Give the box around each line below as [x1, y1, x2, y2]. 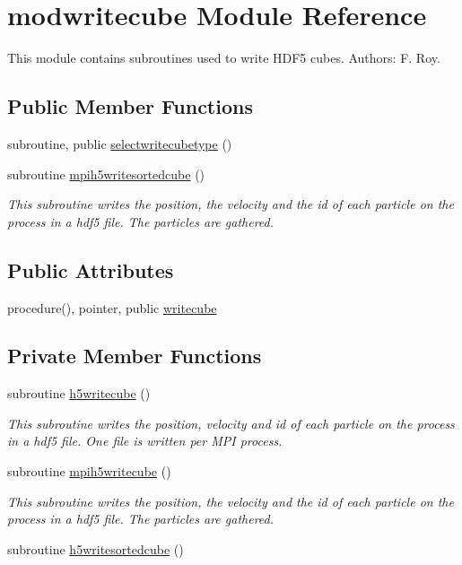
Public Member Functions [7, 92, 253, 120]
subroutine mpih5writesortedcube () [7, 164, 205, 183]
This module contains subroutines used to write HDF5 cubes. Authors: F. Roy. [7, 48, 440, 67]
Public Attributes [7, 256, 174, 283]
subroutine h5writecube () [7, 384, 151, 403]
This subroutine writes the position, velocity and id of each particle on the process [7, 413, 455, 432]
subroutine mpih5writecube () [7, 462, 171, 481]
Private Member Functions [7, 342, 262, 369]
